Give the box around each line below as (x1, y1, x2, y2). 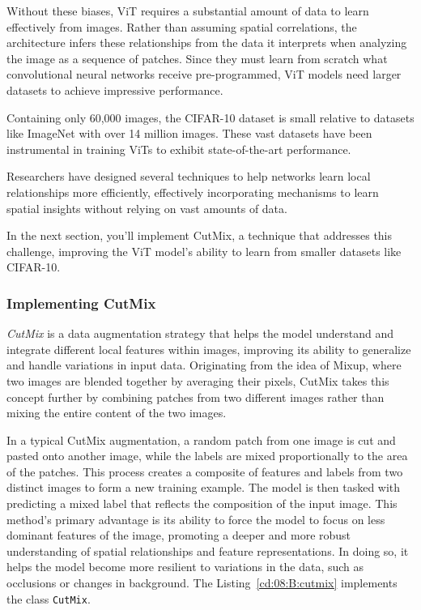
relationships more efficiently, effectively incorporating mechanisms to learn (6, 183, 379, 200)
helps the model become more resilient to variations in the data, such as (6, 558, 364, 575)
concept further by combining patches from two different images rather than (6, 388, 385, 405)
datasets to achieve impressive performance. (6, 81, 223, 98)
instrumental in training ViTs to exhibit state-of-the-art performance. (6, 140, 351, 157)
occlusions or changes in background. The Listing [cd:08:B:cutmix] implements (6, 574, 398, 591)
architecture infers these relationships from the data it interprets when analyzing (6, 34, 407, 51)
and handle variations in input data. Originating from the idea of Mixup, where (6, 356, 402, 373)
